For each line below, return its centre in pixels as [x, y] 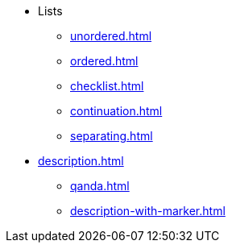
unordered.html [111, 36]
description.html [81, 161]
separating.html [112, 136]
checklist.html [107, 86]
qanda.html [100, 186]
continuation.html [116, 111]
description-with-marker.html [148, 211]
